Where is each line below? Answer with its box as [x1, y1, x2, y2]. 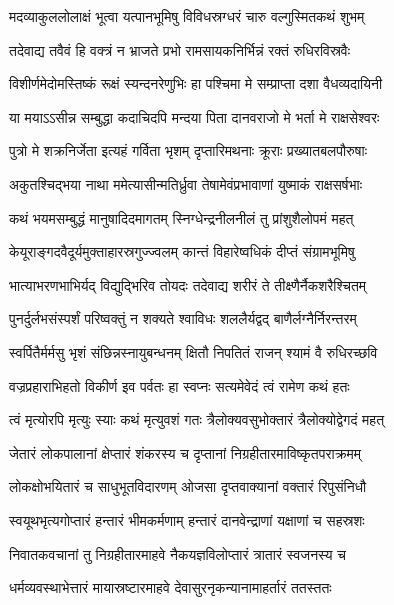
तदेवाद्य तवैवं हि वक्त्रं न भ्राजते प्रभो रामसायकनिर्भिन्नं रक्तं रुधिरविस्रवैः [9, 39, 351, 60]
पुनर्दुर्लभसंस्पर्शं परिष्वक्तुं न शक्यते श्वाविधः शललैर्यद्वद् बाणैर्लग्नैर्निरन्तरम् [9, 308, 357, 329]
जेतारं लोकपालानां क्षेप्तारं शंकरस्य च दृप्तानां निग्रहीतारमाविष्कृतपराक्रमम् [9, 442, 362, 463]
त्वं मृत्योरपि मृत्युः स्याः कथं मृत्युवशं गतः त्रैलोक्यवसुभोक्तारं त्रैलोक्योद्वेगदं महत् [9, 409, 385, 430]
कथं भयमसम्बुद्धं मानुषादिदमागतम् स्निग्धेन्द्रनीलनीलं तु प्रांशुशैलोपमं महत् [9, 207, 354, 228]
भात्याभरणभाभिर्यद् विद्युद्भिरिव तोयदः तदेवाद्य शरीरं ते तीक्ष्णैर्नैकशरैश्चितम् [9, 274, 367, 295]
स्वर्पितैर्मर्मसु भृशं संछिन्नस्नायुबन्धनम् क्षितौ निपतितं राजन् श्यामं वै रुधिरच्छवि [9, 341, 378, 362]
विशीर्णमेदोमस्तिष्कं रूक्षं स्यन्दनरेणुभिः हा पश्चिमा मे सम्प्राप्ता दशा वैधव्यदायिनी [9, 73, 383, 94]
